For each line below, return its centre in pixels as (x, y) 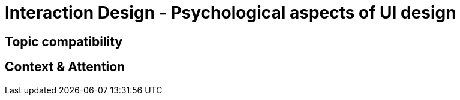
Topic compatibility (64, 41)
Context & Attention (65, 67)
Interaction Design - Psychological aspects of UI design (231, 13)
